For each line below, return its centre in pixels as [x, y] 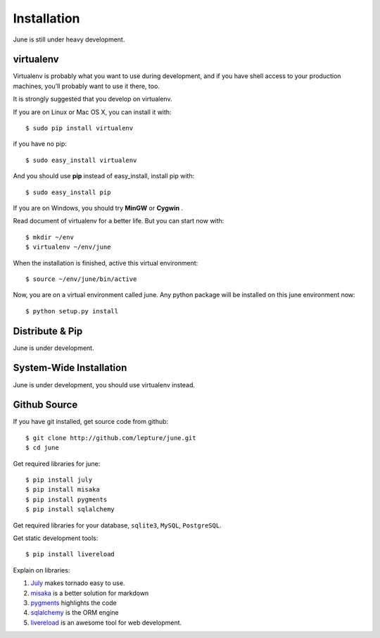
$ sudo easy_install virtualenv [81, 160]
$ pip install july [59, 480]
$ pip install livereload [70, 554]
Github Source [45, 405]
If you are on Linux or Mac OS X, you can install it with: [92, 112]
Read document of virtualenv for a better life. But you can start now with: [119, 221]
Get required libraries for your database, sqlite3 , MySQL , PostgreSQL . [117, 525]
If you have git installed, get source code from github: [91, 422]
